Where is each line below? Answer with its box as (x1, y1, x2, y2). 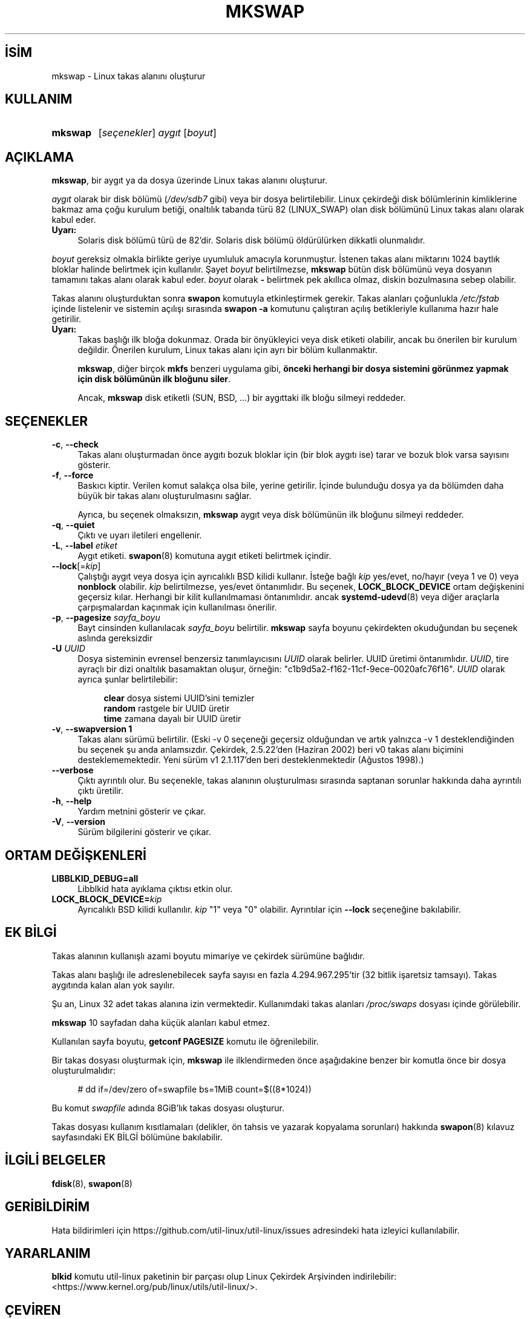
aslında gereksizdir (77, 633, 153, 644)
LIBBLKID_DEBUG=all (51, 873, 139, 884)
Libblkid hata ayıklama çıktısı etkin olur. (77, 883, 233, 894)
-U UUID (51, 643, 85, 654)
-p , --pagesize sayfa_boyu (51, 612, 160, 623)
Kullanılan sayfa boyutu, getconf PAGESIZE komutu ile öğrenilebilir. (51, 1036, 319, 1046)
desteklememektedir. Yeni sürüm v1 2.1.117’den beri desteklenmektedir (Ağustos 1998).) (77, 755, 424, 765)
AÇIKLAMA (5, 149, 74, 165)
